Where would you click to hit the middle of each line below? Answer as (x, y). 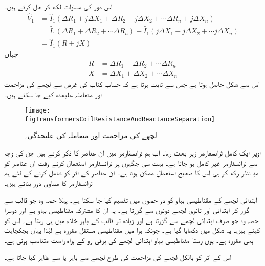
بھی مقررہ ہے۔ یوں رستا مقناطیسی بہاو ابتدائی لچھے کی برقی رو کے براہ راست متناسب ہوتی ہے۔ (129, 240)
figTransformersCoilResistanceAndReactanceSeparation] (120, 119)
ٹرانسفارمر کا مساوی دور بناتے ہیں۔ (48, 182)
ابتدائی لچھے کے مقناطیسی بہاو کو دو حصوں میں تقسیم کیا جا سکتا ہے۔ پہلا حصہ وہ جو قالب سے (131, 200)
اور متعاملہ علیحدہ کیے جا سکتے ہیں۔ (53, 94)
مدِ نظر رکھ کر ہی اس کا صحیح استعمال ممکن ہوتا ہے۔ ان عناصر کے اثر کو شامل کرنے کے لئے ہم (131, 173)
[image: (38, 111)
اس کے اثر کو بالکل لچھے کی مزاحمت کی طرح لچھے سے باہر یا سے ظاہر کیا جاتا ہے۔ (118, 257)
